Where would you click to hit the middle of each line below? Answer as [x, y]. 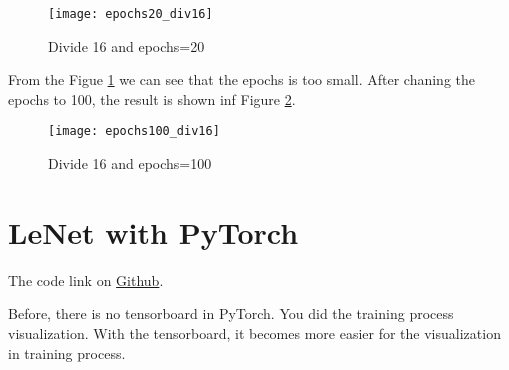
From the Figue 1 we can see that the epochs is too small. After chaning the [242, 79]
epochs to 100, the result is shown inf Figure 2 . [152, 98]
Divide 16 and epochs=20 [126, 45]
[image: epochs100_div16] [134, 131]
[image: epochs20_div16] [130, 14]
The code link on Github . [86, 279]
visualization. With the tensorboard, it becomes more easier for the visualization [254, 333]
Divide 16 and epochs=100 [130, 163]
